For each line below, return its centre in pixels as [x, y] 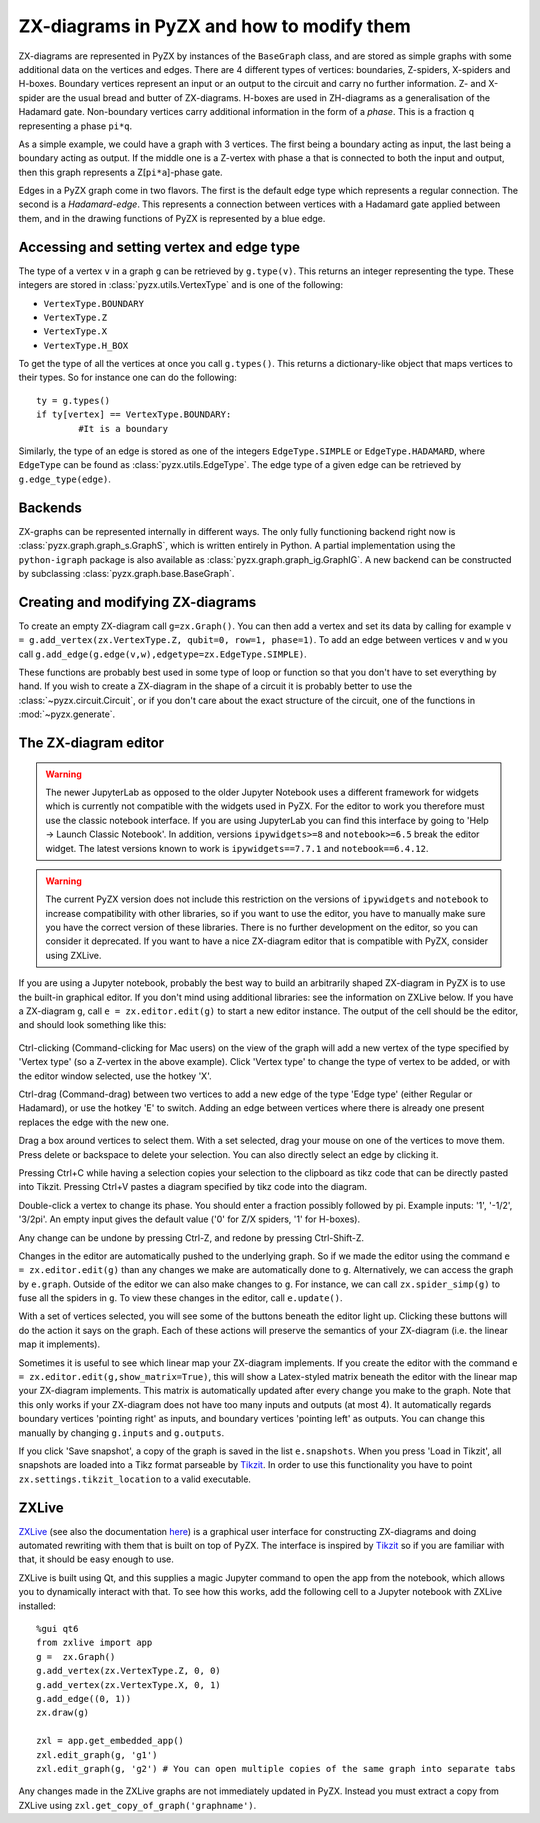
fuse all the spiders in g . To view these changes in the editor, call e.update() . [180, 1298]
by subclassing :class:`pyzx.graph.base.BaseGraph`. [126, 573]
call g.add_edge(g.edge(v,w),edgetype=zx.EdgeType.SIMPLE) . [162, 654]
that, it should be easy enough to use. [96, 1559]
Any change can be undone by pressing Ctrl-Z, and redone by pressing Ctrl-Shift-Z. [191, 1237]
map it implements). [59, 1344]
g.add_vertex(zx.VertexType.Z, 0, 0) [129, 1671]
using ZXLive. [73, 955]
